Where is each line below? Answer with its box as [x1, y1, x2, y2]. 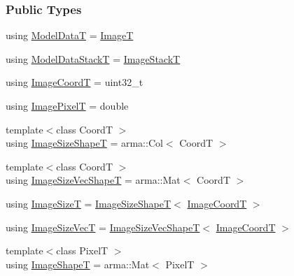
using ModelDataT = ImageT [6, 28, 134, 43]
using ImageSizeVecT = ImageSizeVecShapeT [6, 219, 200, 234]
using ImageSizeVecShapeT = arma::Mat [6, 173, 181, 187]
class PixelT [56, 243, 108, 258]
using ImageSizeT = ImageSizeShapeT [6, 196, 171, 210]
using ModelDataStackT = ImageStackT [6, 51, 181, 66]
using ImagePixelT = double [6, 99, 129, 112]
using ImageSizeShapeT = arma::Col [6, 136, 163, 150]
